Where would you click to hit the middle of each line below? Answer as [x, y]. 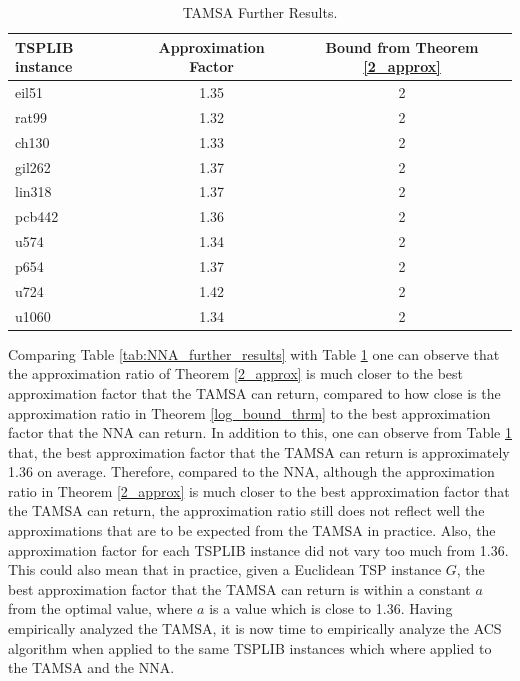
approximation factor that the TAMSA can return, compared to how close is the [254, 392]
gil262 [33, 166]
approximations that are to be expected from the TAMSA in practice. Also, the [252, 530]
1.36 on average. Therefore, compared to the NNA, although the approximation [251, 471]
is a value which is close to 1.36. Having [331, 608]
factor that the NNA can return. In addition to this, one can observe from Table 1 [260, 432]
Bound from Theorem [402, 46]
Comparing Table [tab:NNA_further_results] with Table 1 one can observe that [254, 353]
